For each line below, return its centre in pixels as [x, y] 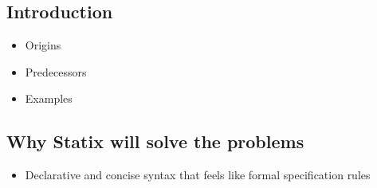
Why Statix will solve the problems [155, 141]
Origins [43, 45]
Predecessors [56, 71]
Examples [49, 98]
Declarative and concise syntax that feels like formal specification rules [198, 175]
